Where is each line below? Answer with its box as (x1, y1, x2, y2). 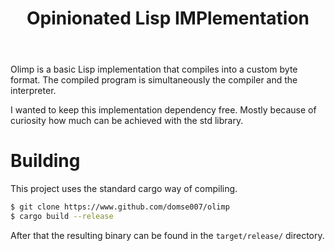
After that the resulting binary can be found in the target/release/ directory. (10, 229, 325, 241)
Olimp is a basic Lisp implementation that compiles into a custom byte (10, 63, 298, 76)
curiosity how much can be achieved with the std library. (10, 115, 244, 127)
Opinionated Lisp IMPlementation (26, 7, 310, 30)
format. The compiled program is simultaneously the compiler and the (10, 74, 298, 86)
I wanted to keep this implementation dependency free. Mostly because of (10, 104, 317, 116)
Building (10, 150, 81, 172)
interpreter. (10, 85, 57, 97)
